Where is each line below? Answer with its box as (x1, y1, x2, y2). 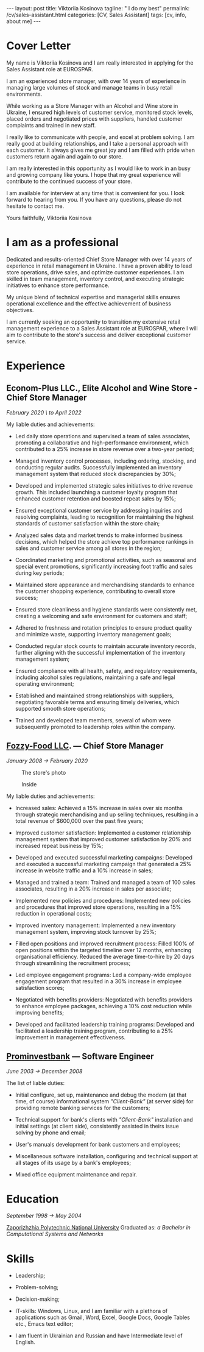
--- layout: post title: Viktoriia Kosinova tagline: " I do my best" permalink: (6, 5, 190, 12)
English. (15, 1339, 35, 1346)
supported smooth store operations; (15, 705, 106, 712)
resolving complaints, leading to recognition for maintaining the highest (15, 513, 194, 521)
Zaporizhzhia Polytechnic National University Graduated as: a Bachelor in (6, 1224, 191, 1231)
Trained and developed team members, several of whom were (15, 716, 172, 724)
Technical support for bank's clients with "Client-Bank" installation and (15, 1115, 193, 1123)
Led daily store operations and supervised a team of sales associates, (15, 432, 191, 439)
